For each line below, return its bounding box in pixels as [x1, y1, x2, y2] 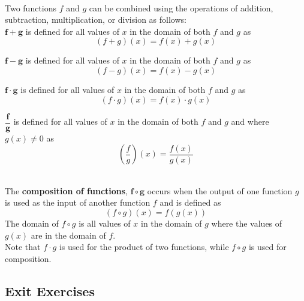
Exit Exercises [5, 281, 95, 300]
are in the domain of [31, 228, 106, 241]
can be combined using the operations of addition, [89, 1, 273, 14]
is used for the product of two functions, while [59, 240, 229, 253]
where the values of [211, 217, 282, 229]
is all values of [79, 217, 131, 229]
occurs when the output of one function [147, 184, 293, 197]
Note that [5, 240, 41, 253]
